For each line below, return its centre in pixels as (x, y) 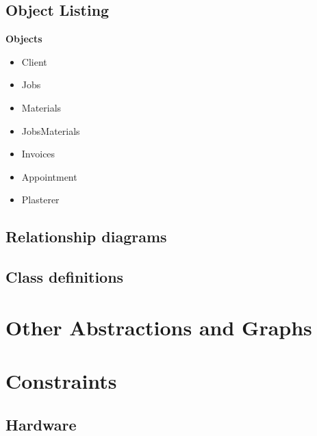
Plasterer (40, 200)
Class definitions (65, 277)
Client (34, 61)
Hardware (41, 424)
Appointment (49, 176)
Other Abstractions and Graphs (159, 327)
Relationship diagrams (86, 236)
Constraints (61, 381)
